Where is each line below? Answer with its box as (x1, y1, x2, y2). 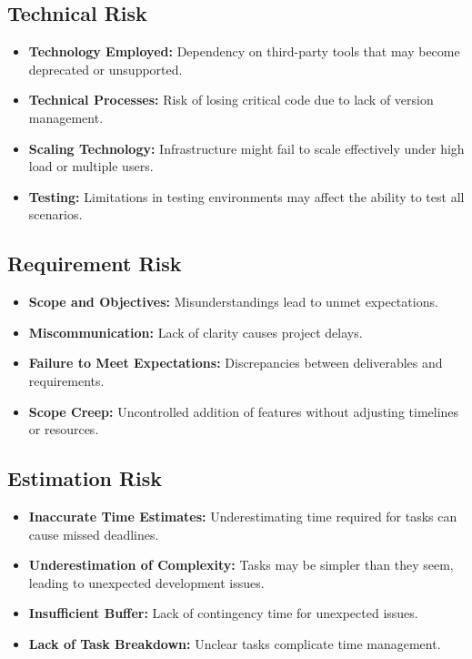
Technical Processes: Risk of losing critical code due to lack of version (28, 90, 434, 109)
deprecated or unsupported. (28, 59, 183, 78)
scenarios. (28, 205, 83, 224)
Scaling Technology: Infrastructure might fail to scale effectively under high (28, 138, 465, 157)
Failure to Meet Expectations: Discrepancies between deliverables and (28, 353, 443, 372)
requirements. (28, 370, 105, 390)
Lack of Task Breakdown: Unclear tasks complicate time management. (28, 634, 441, 653)
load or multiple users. (28, 157, 154, 176)
